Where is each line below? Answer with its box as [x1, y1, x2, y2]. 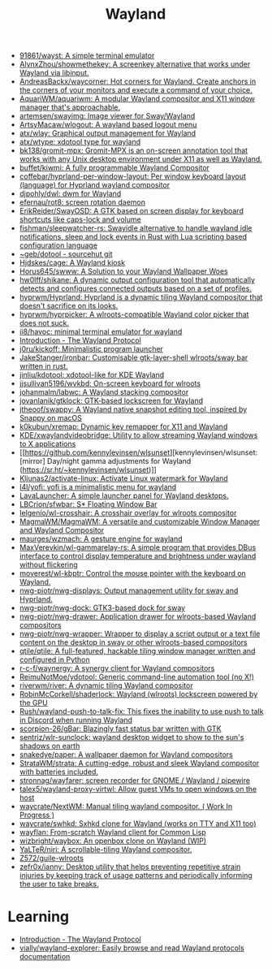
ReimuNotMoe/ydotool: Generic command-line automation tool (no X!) [19, 672, 255, 682]
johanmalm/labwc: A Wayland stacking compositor [19, 387, 189, 397]
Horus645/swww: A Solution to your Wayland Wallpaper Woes [19, 266, 228, 276]
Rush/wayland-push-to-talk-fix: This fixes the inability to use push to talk [19, 707, 264, 716]
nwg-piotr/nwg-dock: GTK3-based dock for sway [19, 603, 186, 613]
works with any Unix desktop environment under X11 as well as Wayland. [19, 154, 263, 164]
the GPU [19, 698, 48, 707]
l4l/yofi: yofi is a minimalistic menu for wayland [19, 482, 177, 492]
